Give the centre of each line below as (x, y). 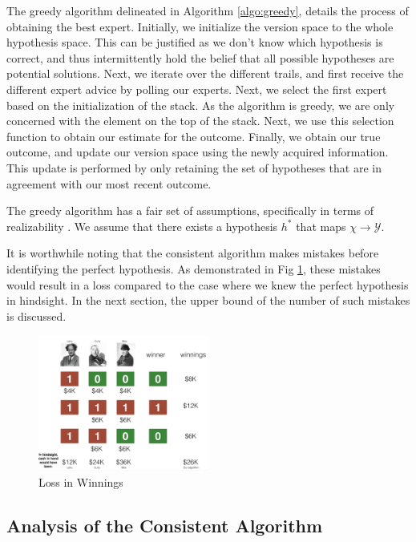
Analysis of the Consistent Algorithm (165, 525)
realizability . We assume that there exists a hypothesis (142, 226)
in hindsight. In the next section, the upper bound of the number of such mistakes (208, 300)
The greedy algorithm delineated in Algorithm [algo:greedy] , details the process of (208, 10)
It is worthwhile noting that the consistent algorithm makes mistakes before (193, 253)
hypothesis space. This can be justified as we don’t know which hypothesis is (195, 42)
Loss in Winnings (81, 481)
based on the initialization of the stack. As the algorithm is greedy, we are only (201, 105)
